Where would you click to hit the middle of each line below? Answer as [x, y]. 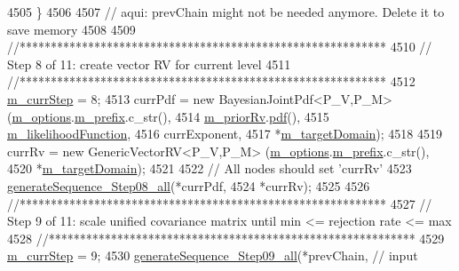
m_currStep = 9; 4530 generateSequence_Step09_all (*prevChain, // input [213, 255]
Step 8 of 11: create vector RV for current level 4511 [149, 64]
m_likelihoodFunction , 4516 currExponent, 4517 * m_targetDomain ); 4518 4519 [225, 134]
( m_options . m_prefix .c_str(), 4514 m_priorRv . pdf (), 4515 [168, 116]
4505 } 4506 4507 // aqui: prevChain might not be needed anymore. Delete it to [226, 12]
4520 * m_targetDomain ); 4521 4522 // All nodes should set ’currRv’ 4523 [210, 168]
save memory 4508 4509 [71, 29]
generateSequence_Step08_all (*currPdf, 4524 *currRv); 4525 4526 [189, 185]
